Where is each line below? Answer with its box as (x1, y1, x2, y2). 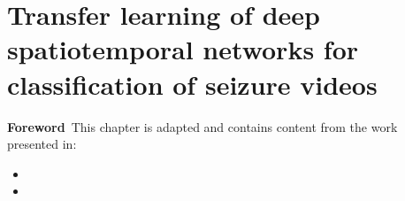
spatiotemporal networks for (7, 31, 359, 67)
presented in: (7, 135, 77, 153)
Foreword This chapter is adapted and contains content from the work (7, 117, 398, 135)
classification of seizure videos (7, 66, 378, 102)
